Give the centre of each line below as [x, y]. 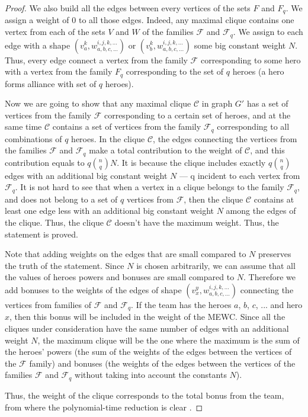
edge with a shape [38, 45]
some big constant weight [240, 45]
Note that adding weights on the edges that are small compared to [126, 254]
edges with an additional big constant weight [86, 175]
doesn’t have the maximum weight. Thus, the [197, 222]
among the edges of [261, 211]
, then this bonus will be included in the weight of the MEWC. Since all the [147, 317]
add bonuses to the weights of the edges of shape [93, 290]
